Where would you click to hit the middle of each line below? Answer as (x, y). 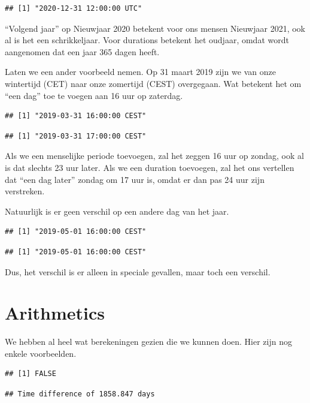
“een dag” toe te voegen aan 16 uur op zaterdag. (94, 95)
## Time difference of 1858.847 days (80, 394)
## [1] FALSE (31, 374)
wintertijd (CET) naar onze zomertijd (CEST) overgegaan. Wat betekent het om (153, 83)
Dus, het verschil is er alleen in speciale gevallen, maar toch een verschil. (138, 271)
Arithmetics (55, 313)
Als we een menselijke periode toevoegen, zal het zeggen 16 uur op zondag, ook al (154, 156)
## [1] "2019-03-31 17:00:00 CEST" (76, 136)
